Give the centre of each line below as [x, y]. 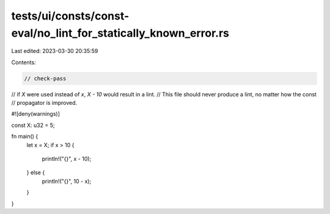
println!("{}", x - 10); [67, 159]
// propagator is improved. [44, 103]
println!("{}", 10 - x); [67, 181]
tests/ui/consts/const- [70, 16]
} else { [36, 173]
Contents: [24, 62]
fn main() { [25, 137]
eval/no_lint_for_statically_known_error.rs [120, 33]
